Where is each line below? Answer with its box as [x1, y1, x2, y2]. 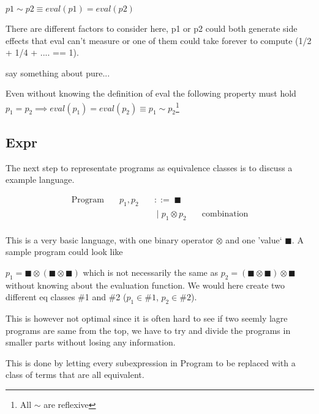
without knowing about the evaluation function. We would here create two [6, 278, 285, 291]
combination [201, 209, 249, 218]
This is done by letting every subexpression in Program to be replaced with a [6, 356, 296, 369]
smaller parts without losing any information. [6, 336, 176, 349]
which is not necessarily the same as [83, 265, 219, 278]
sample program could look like [6, 245, 123, 258]
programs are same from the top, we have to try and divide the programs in [6, 323, 291, 336]
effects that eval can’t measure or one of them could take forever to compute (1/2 [6, 34, 312, 46]
